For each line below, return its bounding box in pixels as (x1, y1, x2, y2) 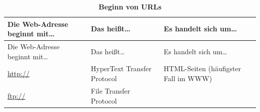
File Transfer (90, 85, 130, 96)
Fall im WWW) (163, 73, 212, 84)
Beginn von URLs (98, 1, 161, 11)
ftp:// (7, 90, 25, 101)
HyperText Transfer (90, 63, 151, 74)
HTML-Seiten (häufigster (163, 63, 241, 74)
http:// (7, 68, 29, 79)
